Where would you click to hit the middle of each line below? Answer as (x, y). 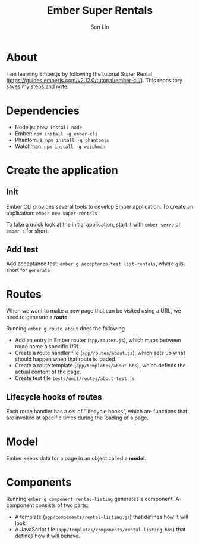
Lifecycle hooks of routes (54, 397)
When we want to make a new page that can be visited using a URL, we (94, 311)
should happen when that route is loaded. (66, 359)
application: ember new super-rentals (52, 213)
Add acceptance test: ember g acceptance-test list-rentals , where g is (95, 264)
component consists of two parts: (48, 505)
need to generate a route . (38, 317)
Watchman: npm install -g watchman (60, 146)
